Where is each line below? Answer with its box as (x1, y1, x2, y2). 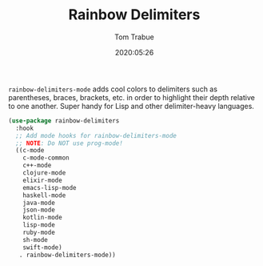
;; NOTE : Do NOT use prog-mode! (15, 139, 124, 147)
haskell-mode (22, 191, 66, 199)
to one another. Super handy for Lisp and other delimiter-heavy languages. (8, 101, 254, 111)
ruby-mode (22, 228, 56, 237)
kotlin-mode (22, 214, 62, 222)
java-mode (22, 199, 56, 207)
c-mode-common (22, 154, 70, 162)
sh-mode (22, 236, 48, 244)
